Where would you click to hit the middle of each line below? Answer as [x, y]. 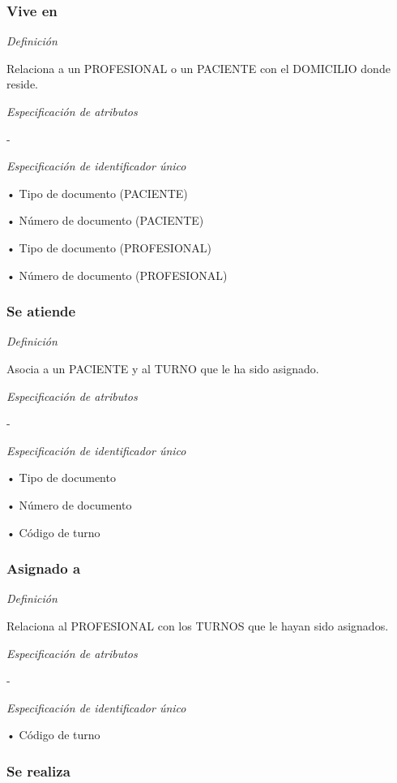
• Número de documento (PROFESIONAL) [117, 275]
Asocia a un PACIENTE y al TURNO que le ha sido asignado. [163, 368]
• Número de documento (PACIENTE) [105, 220]
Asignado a [44, 568]
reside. [23, 84]
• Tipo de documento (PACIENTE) [97, 193]
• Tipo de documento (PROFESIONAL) [109, 247]
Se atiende [41, 311]
